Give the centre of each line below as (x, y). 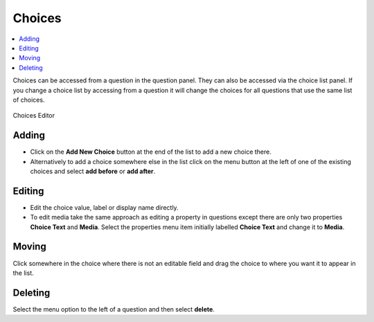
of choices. (29, 100)
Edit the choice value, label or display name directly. (105, 207)
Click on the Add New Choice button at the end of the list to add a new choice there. (151, 152)
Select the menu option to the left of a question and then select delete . (114, 309)
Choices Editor (34, 116)
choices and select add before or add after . (93, 171)
